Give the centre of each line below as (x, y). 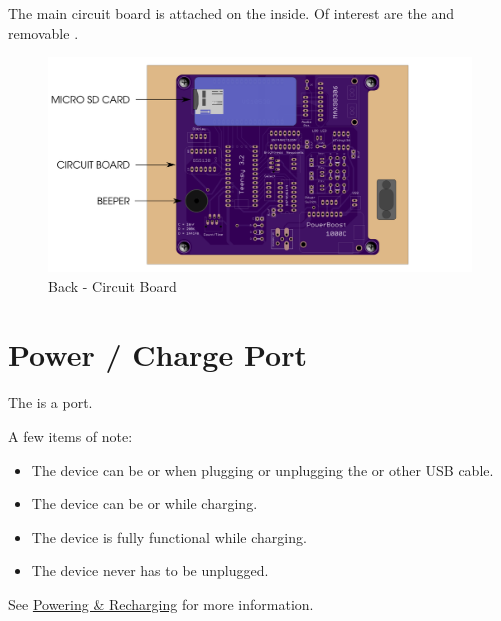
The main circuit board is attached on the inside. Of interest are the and (231, 13)
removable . (43, 32)
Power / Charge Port (157, 354)
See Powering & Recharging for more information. (161, 603)
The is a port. (50, 402)
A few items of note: (70, 435)
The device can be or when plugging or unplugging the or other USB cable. (262, 469)
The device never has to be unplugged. (150, 570)
